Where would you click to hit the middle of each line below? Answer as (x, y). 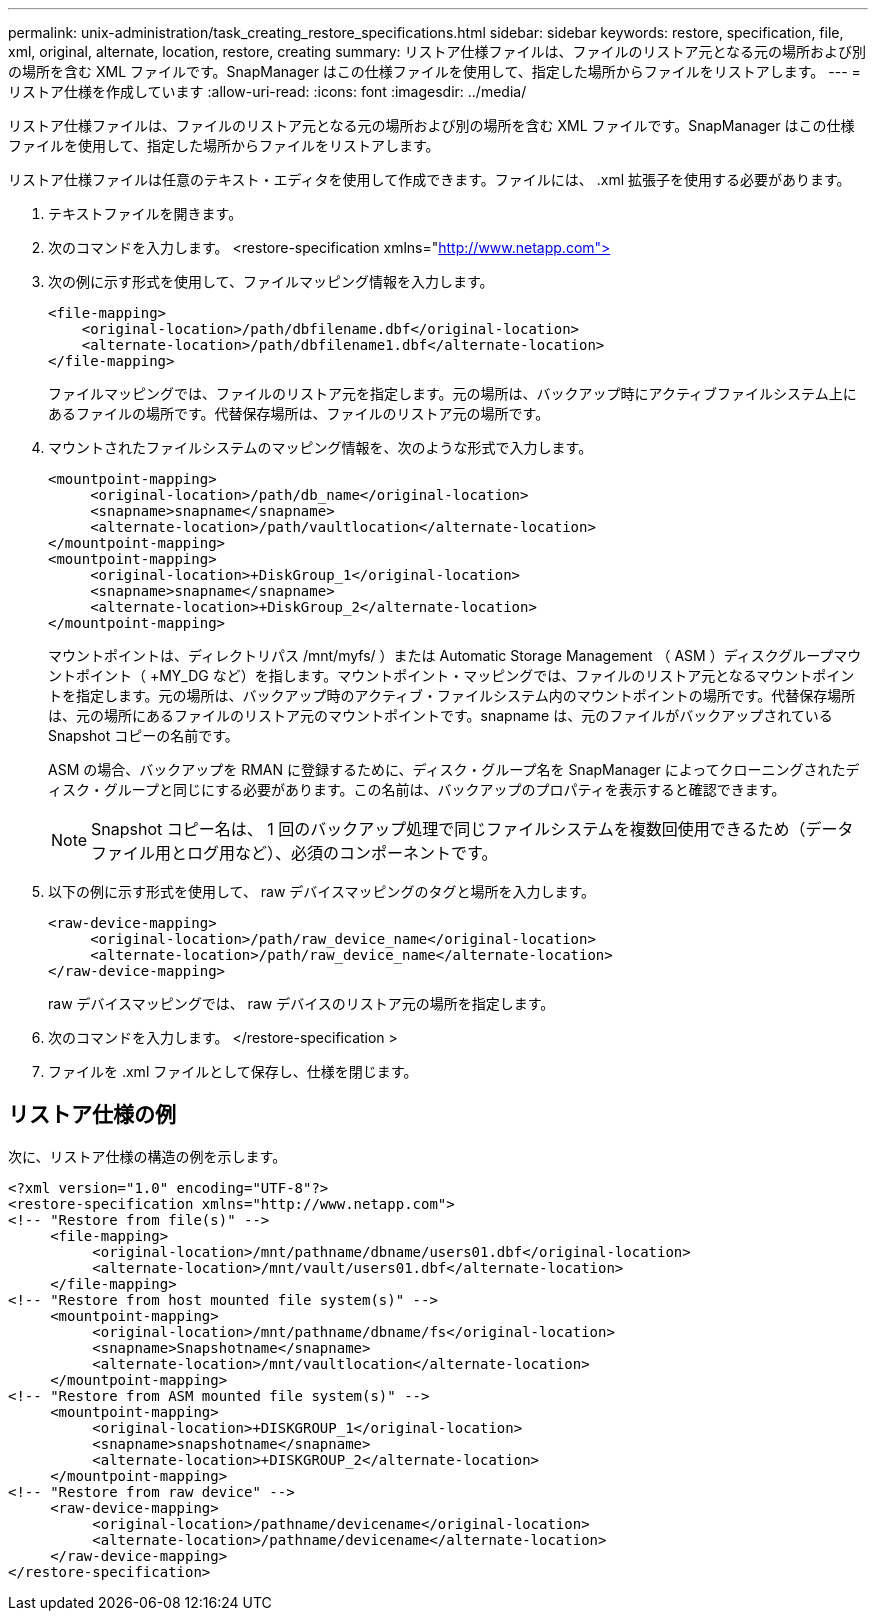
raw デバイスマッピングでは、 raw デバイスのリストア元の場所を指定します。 (301, 1003)
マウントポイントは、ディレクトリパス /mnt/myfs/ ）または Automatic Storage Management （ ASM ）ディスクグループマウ (455, 655)
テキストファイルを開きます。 (145, 213)
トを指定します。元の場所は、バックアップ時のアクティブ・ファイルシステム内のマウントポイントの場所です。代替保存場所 (452, 695)
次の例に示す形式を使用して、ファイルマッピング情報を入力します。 (271, 281)
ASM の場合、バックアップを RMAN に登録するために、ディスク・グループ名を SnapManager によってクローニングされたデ (454, 769)
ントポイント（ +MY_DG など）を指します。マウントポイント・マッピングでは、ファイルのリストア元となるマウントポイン (451, 675)
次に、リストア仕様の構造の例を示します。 (147, 1156)
